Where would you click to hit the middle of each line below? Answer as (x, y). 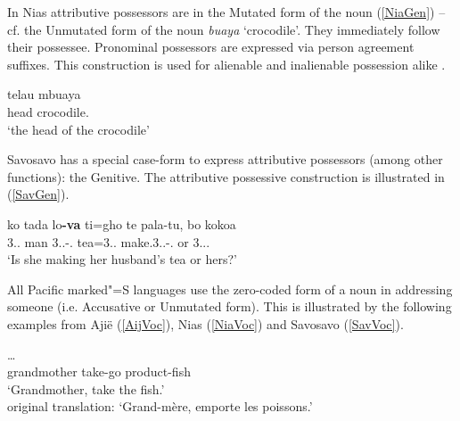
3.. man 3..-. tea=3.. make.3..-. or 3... (109, 241)
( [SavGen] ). (38, 194)
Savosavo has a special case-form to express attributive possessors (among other (225, 159)
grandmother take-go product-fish (99, 371)
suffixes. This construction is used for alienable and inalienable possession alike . (226, 64)
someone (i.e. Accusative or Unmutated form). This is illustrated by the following (230, 306)
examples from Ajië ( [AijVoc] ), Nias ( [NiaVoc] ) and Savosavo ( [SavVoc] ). (205, 323)
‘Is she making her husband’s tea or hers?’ (122, 259)
